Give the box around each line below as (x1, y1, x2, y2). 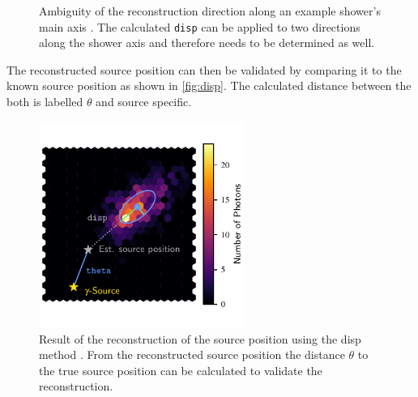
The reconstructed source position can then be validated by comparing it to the (6, 61, 402, 78)
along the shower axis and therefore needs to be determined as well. (39, 34, 375, 51)
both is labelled (6, 93, 83, 110)
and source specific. (96, 93, 192, 110)
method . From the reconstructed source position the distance (39, 346, 345, 363)
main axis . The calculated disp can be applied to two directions (39, 18, 360, 35)
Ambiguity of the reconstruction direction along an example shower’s (39, 2, 381, 19)
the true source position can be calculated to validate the (39, 361, 322, 378)
